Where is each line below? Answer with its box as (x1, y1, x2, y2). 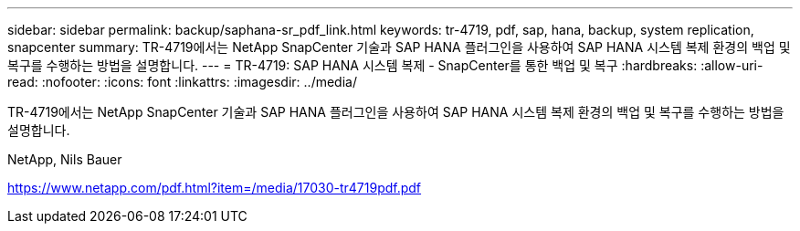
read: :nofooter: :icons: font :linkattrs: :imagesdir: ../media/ (7, 74, 357, 89)
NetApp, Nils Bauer (7, 152, 122, 167)
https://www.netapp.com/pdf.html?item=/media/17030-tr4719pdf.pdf (7, 180, 422, 195)
